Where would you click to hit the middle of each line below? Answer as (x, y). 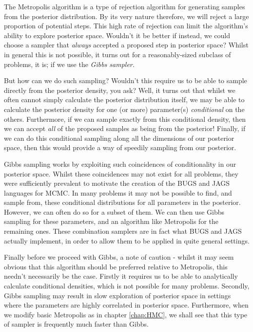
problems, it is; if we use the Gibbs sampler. (69, 64)
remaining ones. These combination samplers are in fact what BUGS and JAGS (123, 231)
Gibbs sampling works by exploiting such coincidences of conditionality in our (120, 164)
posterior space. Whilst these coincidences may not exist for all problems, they (121, 173)
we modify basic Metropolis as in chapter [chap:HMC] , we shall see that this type (126, 314)
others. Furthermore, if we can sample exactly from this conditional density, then (125, 119)
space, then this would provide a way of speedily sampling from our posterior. (120, 147)
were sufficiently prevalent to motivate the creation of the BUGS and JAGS (117, 183)
